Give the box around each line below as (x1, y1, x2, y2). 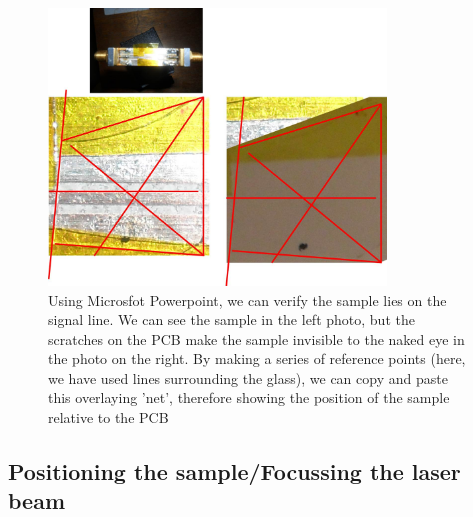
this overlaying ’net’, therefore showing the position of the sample (48, 387, 450, 408)
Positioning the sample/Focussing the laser (8, 456, 461, 487)
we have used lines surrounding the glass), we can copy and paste (48, 367, 448, 388)
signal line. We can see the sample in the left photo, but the (48, 309, 415, 330)
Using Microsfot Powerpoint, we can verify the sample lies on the (48, 289, 447, 310)
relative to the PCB (48, 407, 169, 428)
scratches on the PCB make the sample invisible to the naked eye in (48, 328, 465, 349)
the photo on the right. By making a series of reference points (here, (48, 348, 466, 369)
